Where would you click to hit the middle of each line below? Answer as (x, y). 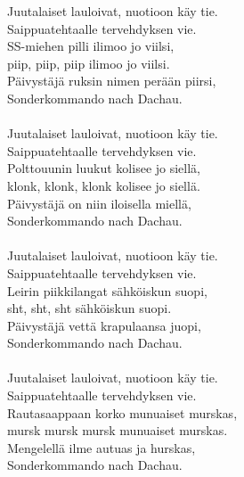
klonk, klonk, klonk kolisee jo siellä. (104, 185)
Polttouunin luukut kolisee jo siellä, (104, 168)
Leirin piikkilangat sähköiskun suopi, (107, 290)
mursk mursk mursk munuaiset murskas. (118, 430)
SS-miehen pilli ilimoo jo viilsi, (91, 46)
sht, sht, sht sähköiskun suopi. (89, 308)
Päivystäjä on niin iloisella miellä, (99, 203)
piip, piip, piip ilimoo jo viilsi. (89, 63)
